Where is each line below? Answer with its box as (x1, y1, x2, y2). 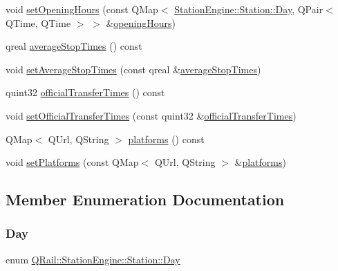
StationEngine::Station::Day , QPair (174, 2, 323, 16)
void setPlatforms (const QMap (6, 155, 139, 169)
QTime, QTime (6, 15, 71, 30)
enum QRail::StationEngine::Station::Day (6, 252, 180, 266)
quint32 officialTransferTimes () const (6, 85, 165, 100)
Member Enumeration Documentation (6, 189, 285, 210)
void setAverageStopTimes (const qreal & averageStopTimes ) (6, 62, 261, 76)
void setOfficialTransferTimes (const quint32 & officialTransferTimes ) (6, 108, 297, 122)
